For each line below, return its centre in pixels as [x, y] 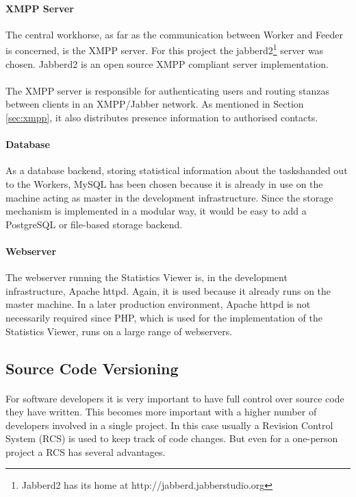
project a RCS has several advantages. [86, 451]
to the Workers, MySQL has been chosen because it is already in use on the [164, 184]
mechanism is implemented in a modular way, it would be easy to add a [156, 211]
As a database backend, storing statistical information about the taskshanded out [177, 170]
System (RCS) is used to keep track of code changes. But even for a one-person [172, 438]
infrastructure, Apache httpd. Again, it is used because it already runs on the [168, 290]
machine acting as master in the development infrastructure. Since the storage [169, 197]
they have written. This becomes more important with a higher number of [161, 412]
